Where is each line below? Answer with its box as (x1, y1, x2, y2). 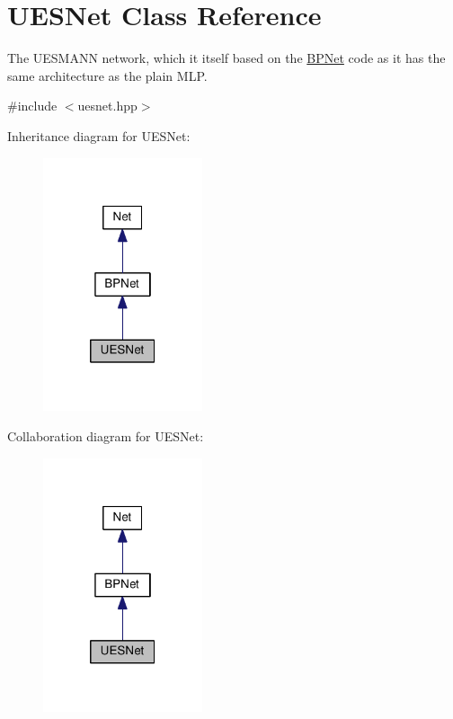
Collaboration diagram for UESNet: (7, 427, 204, 446)
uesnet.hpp (77, 96, 138, 115)
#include (7, 96, 58, 115)
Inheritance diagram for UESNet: (7, 126, 191, 145)
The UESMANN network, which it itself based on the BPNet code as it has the (7, 49, 446, 67)
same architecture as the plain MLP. (7, 66, 208, 84)
